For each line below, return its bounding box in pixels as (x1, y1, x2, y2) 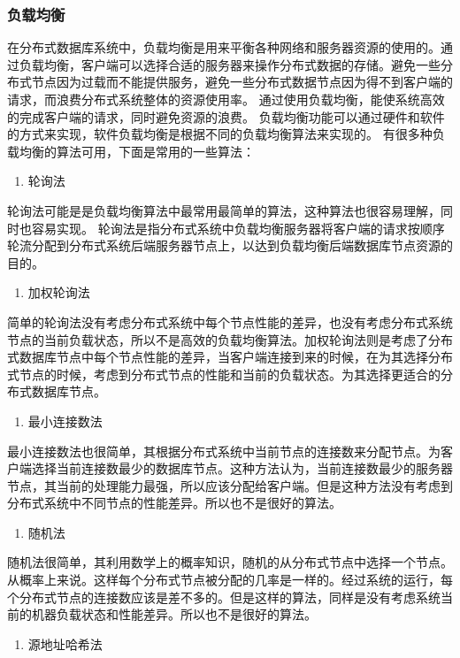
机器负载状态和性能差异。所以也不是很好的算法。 (31, 605, 317, 624)
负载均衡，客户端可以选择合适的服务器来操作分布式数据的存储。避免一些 (19, 55, 441, 73)
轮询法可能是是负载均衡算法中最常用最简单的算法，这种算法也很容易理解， (7, 201, 441, 219)
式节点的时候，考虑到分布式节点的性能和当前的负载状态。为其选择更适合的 (7, 364, 441, 383)
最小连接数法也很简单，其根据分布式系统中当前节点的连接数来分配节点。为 (7, 441, 441, 460)
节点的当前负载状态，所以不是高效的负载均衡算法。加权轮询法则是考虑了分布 (7, 330, 453, 348)
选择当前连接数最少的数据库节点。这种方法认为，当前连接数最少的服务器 (31, 459, 453, 478)
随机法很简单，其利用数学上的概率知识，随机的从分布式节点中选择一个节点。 (7, 553, 453, 571)
